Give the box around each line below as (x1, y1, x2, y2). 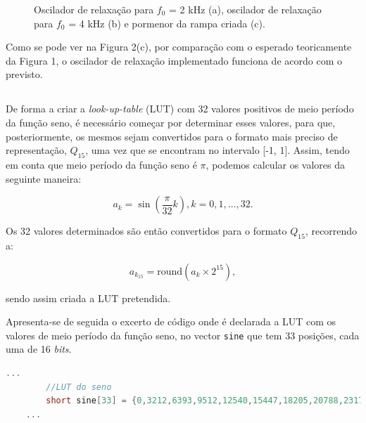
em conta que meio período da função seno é (6, 157, 197, 171)
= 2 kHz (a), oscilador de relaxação (169, 2, 322, 16)
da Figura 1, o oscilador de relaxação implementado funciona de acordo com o (6, 53, 342, 67)
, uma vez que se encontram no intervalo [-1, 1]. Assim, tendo (85, 143, 350, 157)
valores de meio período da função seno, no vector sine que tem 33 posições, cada (6, 327, 360, 342)
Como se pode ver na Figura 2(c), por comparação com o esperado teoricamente (6, 39, 352, 54)
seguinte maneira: (6, 171, 82, 186)
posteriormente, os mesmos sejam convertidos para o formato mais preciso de (6, 129, 338, 143)
